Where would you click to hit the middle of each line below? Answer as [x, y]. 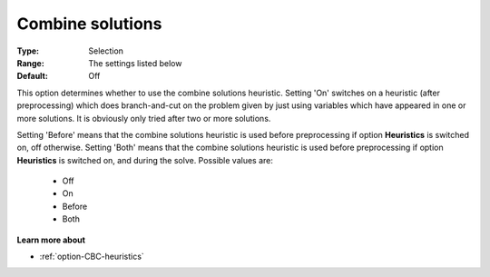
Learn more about [51, 240]
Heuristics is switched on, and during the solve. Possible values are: [145, 160]
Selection [106, 51]
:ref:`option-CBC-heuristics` [92, 257]
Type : [28, 51]
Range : [30, 63]
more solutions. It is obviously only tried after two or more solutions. [144, 118]
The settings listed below [135, 63]
